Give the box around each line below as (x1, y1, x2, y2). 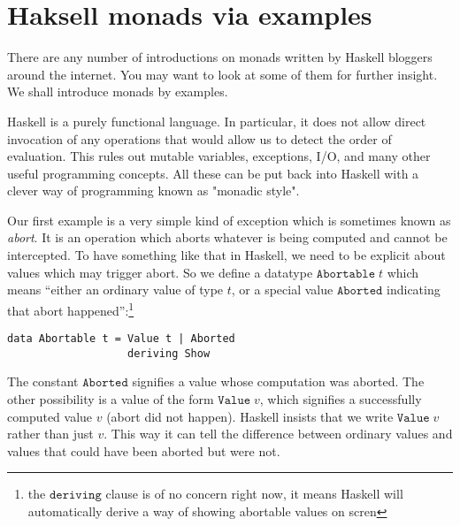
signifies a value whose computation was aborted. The (132, 372, 425, 391)
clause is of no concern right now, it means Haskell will (105, 484, 403, 503)
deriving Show (127, 347, 211, 360)
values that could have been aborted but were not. (7, 441, 280, 460)
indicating (387, 280, 441, 299)
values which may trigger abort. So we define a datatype (7, 263, 313, 281)
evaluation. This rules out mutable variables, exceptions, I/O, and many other (7, 147, 431, 165)
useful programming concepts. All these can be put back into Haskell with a (7, 164, 419, 182)
